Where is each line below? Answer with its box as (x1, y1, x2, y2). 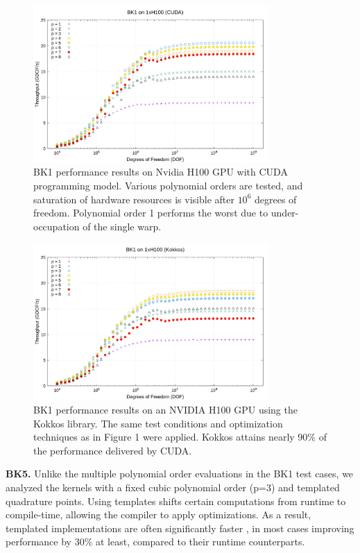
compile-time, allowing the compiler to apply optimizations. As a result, (6, 507, 311, 522)
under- (271, 205, 299, 220)
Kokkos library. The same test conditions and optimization (33, 416, 283, 430)
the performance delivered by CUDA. (33, 443, 192, 457)
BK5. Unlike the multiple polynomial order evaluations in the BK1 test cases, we (6, 466, 354, 481)
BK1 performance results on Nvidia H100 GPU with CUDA (33, 164, 288, 179)
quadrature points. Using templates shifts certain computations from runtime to (6, 493, 346, 508)
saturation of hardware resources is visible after (33, 192, 234, 206)
